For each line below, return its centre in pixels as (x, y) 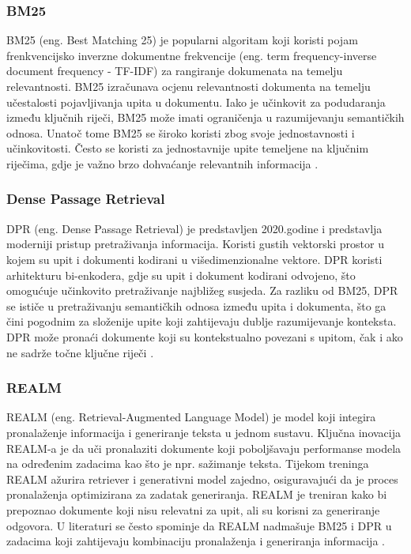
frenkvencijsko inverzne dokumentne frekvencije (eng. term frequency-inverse (192, 55)
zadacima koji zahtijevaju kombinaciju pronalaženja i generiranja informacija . (196, 541)
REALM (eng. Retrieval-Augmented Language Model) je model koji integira (191, 417)
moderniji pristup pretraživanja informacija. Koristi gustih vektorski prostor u (195, 244)
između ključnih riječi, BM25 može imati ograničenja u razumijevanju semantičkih (205, 117)
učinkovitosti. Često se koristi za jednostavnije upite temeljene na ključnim (188, 148)
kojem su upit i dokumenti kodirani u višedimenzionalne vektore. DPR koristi (194, 259)
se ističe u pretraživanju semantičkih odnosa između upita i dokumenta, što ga (196, 305)
